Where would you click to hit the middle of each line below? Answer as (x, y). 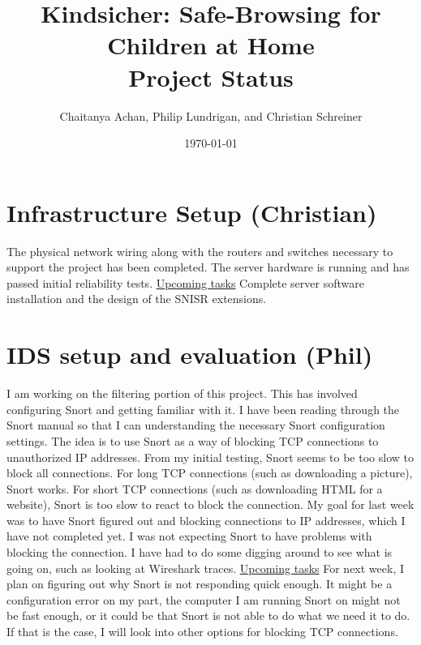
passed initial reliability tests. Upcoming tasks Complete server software (185, 282)
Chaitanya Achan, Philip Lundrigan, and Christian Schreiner (211, 115)
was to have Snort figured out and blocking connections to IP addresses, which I (206, 520)
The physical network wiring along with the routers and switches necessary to (200, 251)
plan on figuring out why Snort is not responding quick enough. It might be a (200, 584)
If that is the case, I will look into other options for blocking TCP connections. (202, 632)
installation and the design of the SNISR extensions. (137, 299)
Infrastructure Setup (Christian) (192, 212)
